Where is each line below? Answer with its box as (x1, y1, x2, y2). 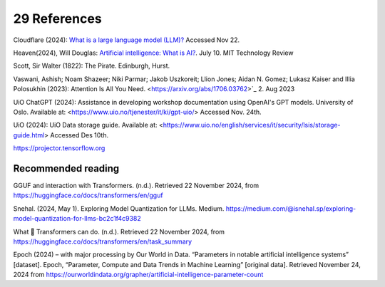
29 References (13, 11, 103, 26)
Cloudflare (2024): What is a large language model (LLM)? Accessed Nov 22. (13, 36, 240, 44)
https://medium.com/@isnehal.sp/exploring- (225, 204, 356, 213)
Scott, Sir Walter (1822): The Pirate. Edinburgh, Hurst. (13, 61, 170, 71)
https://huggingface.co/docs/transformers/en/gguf (13, 191, 163, 199)
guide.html (13, 130, 45, 139)
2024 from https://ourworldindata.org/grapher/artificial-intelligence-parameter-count (13, 271, 264, 279)
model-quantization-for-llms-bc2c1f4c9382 (13, 214, 142, 223)
